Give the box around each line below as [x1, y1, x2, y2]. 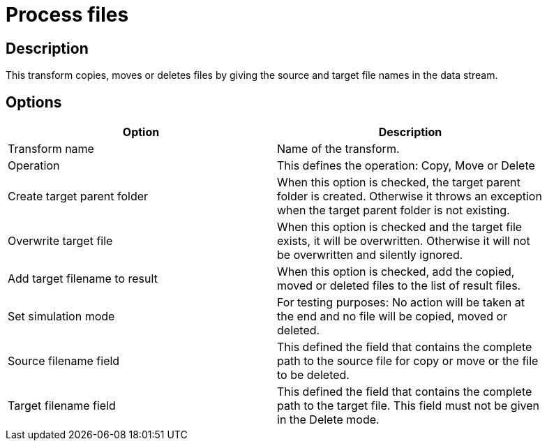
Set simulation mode [8, 309, 115, 324]
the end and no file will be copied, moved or [277, 309, 508, 324]
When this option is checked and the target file [277, 220, 523, 235]
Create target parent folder [8, 189, 149, 204]
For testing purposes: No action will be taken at [277, 295, 525, 310]
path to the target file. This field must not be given [277, 399, 539, 413]
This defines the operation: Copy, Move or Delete [277, 158, 535, 173]
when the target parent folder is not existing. [277, 203, 510, 218]
